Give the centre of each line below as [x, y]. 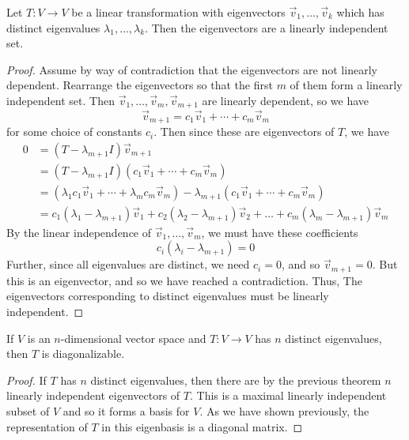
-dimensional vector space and [133, 338]
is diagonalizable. [83, 354]
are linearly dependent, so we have [286, 100]
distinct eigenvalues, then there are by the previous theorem [236, 380]
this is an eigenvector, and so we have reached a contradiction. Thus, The [184, 280]
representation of [47, 426]
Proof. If [27, 380]
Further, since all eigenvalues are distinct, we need [128, 264]
